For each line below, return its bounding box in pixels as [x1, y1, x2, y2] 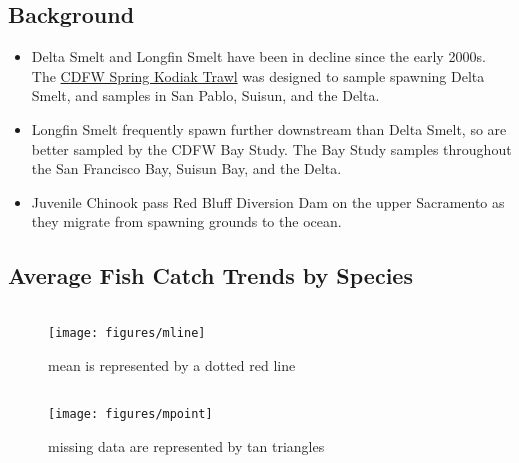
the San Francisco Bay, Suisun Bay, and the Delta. [31, 158, 342, 179]
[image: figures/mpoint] [48, 407, 213, 422]
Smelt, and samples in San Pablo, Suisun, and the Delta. [31, 85, 380, 106]
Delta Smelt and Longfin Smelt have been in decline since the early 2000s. [31, 46, 486, 67]
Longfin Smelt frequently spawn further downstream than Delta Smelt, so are [31, 118, 507, 139]
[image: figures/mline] [48, 326, 206, 341]
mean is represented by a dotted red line [48, 354, 296, 375]
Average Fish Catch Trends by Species [8, 260, 413, 291]
